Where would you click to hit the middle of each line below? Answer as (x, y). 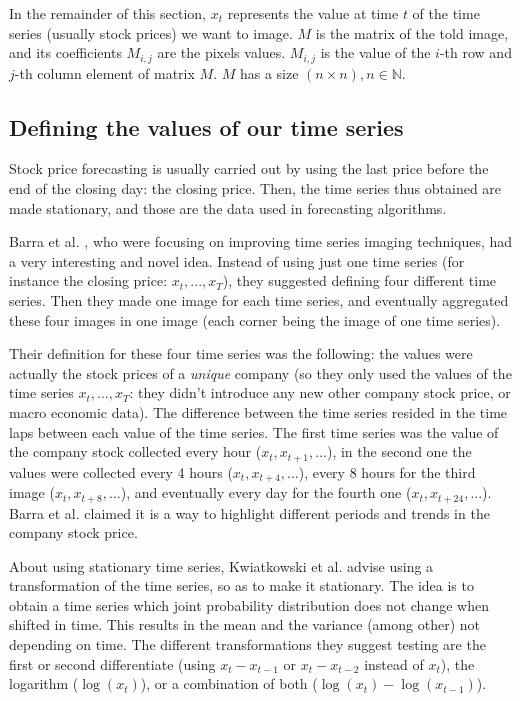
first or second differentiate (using (112, 663)
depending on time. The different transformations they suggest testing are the (247, 644)
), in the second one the (399, 451)
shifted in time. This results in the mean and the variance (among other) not (244, 624)
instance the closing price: (88, 280)
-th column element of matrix (104, 72)
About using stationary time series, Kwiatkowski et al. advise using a (221, 565)
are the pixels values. (221, 52)
